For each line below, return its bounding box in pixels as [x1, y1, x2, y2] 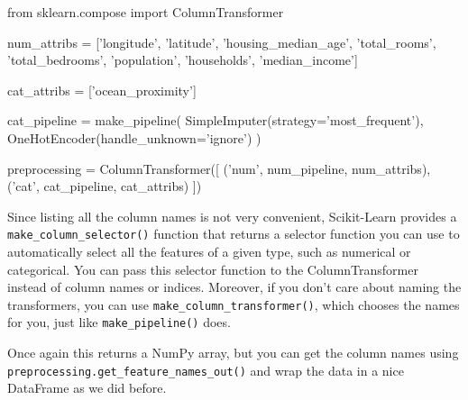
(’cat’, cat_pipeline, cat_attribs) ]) [7, 177, 202, 195]
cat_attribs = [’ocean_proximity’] [7, 80, 197, 99]
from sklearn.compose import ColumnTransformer [7, 3, 284, 21]
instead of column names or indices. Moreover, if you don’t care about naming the [7, 277, 462, 296]
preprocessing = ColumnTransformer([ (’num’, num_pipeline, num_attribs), [7, 159, 431, 177]
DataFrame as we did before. [7, 378, 167, 397]
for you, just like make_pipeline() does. [7, 313, 231, 332]
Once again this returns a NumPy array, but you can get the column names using [7, 343, 459, 362]
